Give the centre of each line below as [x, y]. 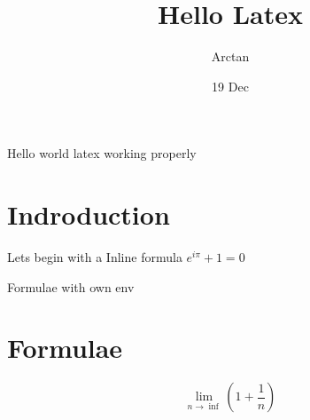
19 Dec [230, 86]
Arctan [230, 56]
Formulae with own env [71, 286]
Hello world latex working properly [102, 153]
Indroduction [89, 214]
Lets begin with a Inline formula [95, 257]
